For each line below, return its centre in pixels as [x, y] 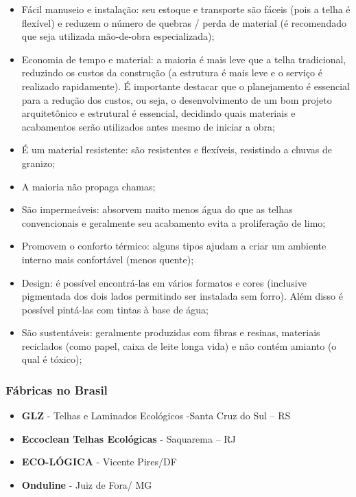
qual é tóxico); [52, 359]
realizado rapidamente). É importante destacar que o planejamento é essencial [186, 86]
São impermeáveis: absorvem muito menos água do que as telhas [157, 209]
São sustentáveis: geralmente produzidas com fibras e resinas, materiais [171, 332]
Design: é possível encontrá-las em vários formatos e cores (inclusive [164, 282]
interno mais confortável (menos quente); [108, 259]
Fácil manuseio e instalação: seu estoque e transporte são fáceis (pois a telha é [186, 9]
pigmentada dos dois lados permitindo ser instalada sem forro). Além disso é [182, 296]
